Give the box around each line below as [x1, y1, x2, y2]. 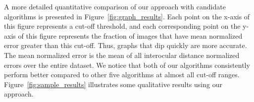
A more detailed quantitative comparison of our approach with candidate [4, 1, 226, 11]
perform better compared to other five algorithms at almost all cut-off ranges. [4, 69, 240, 80]
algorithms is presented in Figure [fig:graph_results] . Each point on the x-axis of [4, 11, 250, 21]
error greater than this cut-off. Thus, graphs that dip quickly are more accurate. [4, 40, 247, 51]
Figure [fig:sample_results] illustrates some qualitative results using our [4, 79, 222, 89]
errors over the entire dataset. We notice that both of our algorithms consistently [4, 59, 250, 70]
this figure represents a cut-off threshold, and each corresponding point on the [4, 21, 241, 31]
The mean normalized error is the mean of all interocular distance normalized [4, 50, 240, 60]
